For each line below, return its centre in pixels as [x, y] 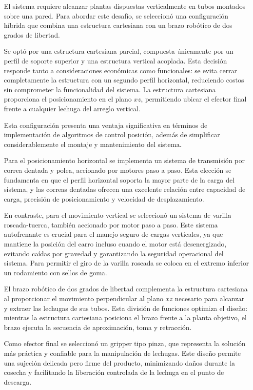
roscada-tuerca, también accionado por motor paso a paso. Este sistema [111, 224]
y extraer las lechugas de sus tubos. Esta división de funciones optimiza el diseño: [126, 308]
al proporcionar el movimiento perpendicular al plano [84, 298]
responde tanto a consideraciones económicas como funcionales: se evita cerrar [121, 70]
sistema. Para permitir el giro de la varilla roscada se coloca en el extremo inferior [126, 263]
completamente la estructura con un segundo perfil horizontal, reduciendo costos [124, 80]
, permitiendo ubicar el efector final [194, 99]
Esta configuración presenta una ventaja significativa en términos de [106, 125]
